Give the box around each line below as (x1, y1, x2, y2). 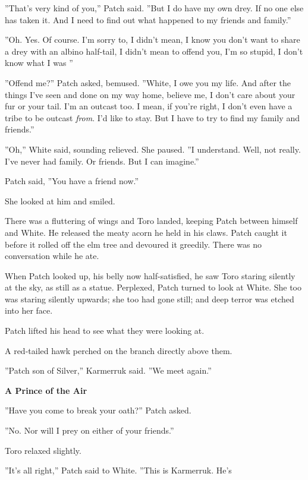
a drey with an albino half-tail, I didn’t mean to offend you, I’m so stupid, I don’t (5, 45, 303, 57)
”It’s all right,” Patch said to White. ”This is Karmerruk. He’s (5, 464, 232, 476)
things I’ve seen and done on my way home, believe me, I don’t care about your (5, 88, 296, 100)
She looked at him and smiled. (5, 194, 115, 207)
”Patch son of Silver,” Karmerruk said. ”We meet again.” (5, 364, 212, 377)
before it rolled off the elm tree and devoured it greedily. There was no (5, 238, 262, 250)
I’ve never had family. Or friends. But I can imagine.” (5, 154, 199, 167)
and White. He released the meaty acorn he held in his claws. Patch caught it (5, 226, 287, 238)
